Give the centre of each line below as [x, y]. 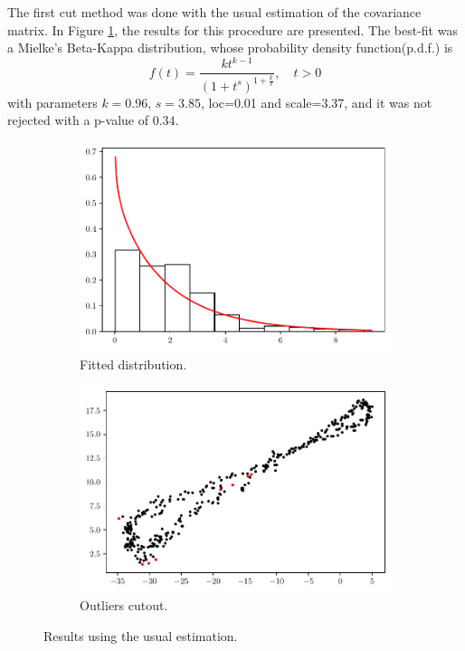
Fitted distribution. [133, 364]
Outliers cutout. [124, 605]
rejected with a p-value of [78, 120]
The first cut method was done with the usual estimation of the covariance [214, 12]
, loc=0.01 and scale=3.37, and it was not [316, 102]
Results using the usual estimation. [141, 635]
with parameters [52, 102]
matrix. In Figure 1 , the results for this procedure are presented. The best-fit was [232, 29]
